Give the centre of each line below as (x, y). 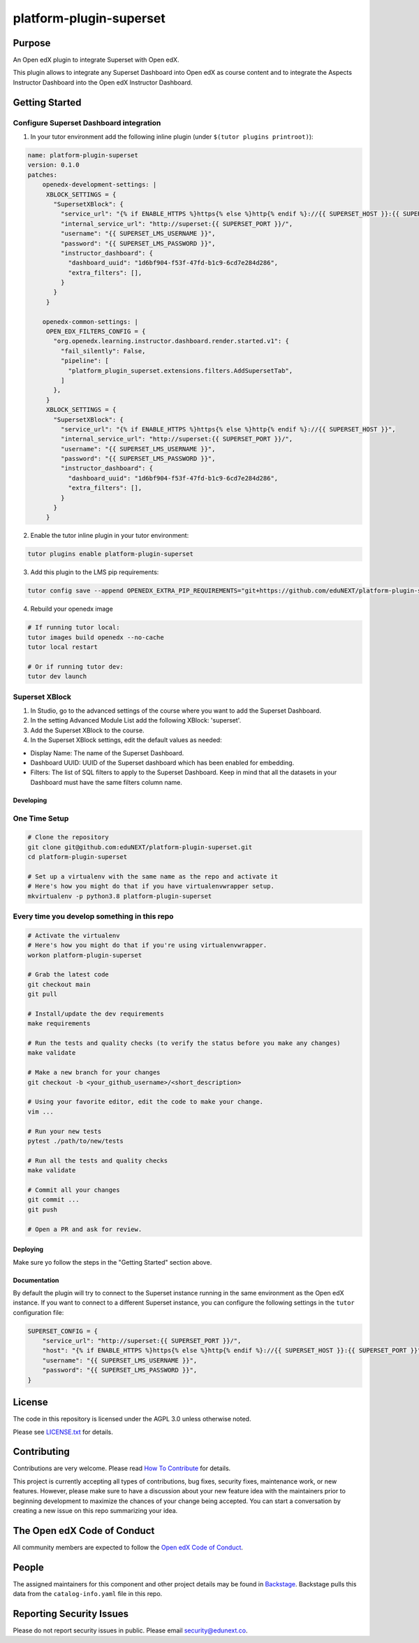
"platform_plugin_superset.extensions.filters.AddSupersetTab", (181, 370)
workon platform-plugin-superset (85, 955)
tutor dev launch (57, 676)
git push (43, 1209)
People (29, 1567)
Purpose (32, 43)
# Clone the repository (68, 837)
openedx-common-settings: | (90, 321)
